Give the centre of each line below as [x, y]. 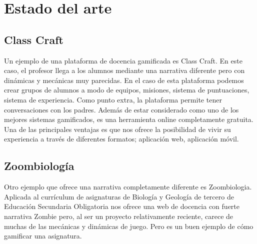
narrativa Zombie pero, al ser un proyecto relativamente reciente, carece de [119, 216]
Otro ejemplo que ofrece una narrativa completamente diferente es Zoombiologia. [128, 187]
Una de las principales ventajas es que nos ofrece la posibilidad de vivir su [117, 129]
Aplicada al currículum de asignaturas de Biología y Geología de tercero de [119, 196]
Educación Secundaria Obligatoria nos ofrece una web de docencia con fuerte [122, 206]
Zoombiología [39, 166]
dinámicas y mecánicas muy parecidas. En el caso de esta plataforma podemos [124, 80]
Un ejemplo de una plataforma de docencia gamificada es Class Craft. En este [123, 60]
